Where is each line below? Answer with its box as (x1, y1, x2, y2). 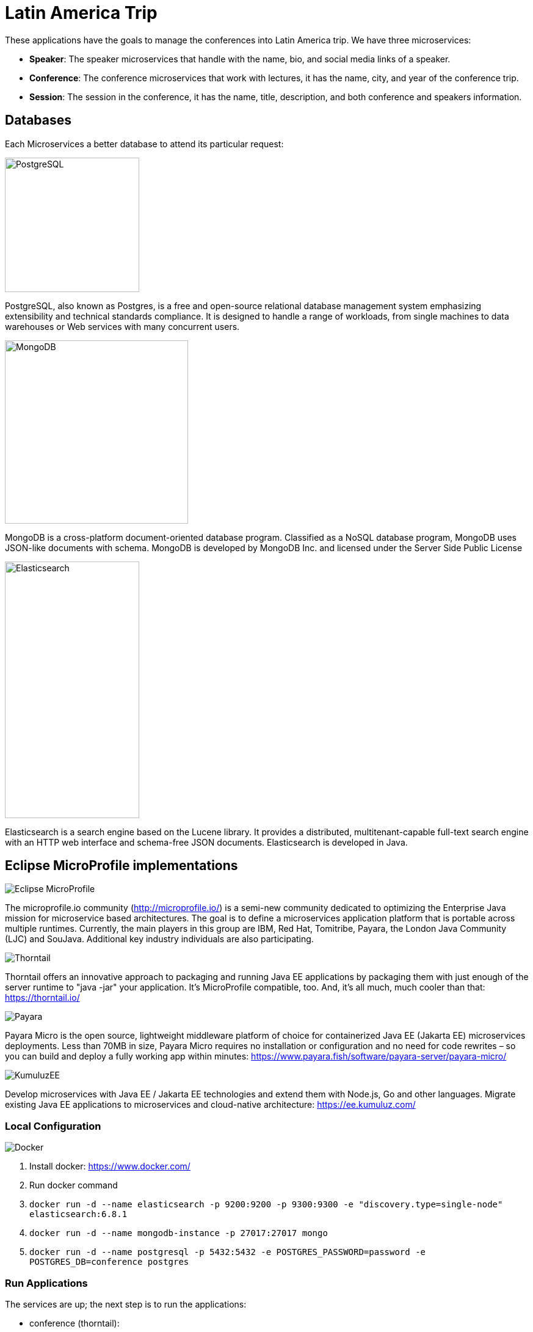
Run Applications (5, 1276, 88, 1289)
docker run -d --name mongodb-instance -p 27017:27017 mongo (29, 1228, 328, 1239)
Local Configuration (5, 1119, 101, 1132)
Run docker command (29, 1180, 118, 1191)
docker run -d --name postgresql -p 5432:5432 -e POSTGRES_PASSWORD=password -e (29, 1247, 426, 1257)
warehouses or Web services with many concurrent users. (5, 321, 240, 332)
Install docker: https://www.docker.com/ (29, 1161, 190, 1172)
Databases (5, 112, 72, 128)
